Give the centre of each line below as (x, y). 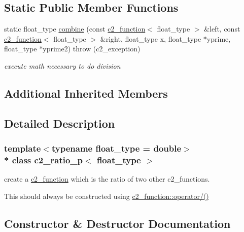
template (23, 148)
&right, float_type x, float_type (151, 38)
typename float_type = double (116, 148)
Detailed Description (60, 123)
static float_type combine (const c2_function (75, 29)
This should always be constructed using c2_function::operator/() (107, 196)
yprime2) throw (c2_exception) (92, 49)
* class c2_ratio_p (44, 159)
